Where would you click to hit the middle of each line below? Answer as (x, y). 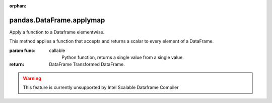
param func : (22, 50)
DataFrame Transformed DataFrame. (87, 64)
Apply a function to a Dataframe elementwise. (57, 32)
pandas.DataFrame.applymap (57, 20)
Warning (32, 78)
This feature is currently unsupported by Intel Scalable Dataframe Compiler (101, 87)
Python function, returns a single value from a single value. (123, 57)
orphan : (18, 6)
